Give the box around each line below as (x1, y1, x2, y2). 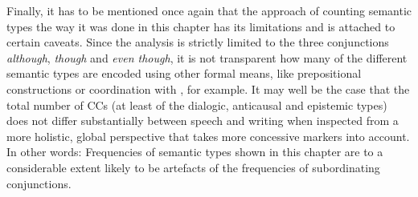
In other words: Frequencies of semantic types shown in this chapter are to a (6, 143, 383, 160)
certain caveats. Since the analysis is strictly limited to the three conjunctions (6, 34, 389, 50)
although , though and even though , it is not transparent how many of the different (6, 49, 408, 66)
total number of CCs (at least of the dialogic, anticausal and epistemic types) (6, 96, 387, 113)
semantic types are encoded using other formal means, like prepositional (6, 65, 362, 82)
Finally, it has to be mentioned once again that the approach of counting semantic (6, 2, 412, 18)
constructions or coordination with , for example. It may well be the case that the (6, 80, 410, 97)
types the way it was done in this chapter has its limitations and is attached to (6, 18, 395, 34)
